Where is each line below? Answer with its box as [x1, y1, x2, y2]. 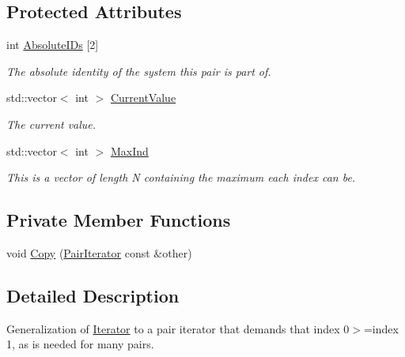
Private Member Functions [6, 208, 231, 232]
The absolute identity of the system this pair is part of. [6, 62, 271, 79]
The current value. [6, 115, 97, 132]
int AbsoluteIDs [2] [6, 36, 99, 53]
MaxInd [110, 142, 149, 159]
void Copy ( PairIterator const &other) [6, 244, 192, 261]
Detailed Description [6, 283, 180, 307]
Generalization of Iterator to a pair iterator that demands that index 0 [6, 320, 350, 336]
